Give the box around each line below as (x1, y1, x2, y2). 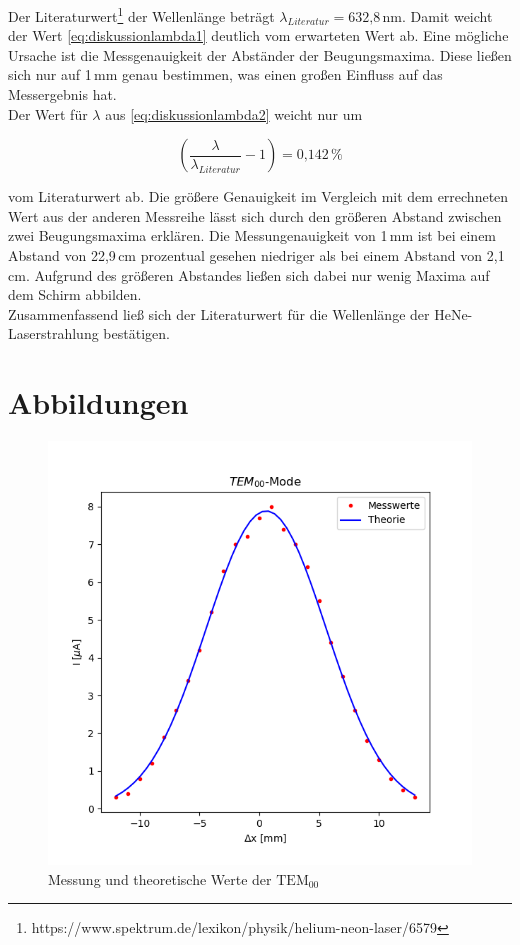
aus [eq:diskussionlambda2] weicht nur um (105, 103, 363, 124)
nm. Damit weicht (382, 5, 493, 26)
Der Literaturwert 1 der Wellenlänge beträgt (8, 3, 275, 26)
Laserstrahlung (8, 323, 99, 344)
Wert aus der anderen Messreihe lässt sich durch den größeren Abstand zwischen (8, 205, 502, 226)
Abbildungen (8, 382, 189, 423)
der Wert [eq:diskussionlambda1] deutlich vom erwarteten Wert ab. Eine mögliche (8, 25, 509, 46)
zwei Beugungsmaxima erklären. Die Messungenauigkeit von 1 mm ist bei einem (8, 225, 497, 246)
